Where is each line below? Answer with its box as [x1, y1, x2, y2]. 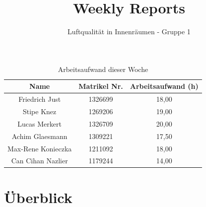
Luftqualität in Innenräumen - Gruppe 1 [68, 26, 191, 37]
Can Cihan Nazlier [11, 155, 68, 166]
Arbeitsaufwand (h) [130, 81, 199, 91]
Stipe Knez [23, 106, 57, 116]
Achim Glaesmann [11, 131, 68, 141]
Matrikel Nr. [78, 81, 123, 91]
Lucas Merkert [17, 118, 62, 129]
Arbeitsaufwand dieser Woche [58, 64, 148, 74]
